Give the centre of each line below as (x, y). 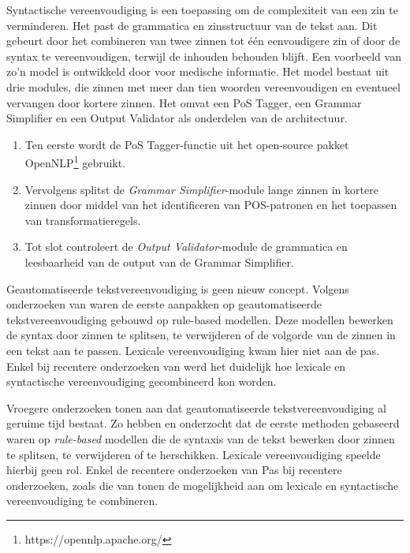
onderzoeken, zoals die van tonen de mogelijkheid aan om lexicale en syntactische (203, 485)
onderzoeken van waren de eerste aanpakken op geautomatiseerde (164, 304)
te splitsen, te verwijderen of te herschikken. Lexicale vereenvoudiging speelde (194, 454)
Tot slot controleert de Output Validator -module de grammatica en (186, 247)
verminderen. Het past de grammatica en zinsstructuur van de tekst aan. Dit (192, 25)
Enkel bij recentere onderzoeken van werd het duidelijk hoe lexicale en (176, 366)
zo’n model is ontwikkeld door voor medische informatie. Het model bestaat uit (198, 71)
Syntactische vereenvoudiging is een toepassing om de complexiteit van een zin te (202, 9)
